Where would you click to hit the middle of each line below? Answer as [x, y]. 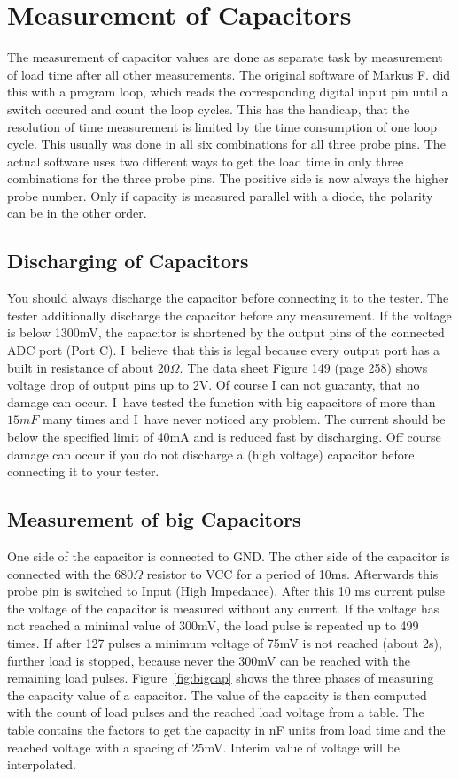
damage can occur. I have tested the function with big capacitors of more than [222, 401]
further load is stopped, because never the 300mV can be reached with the [209, 660]
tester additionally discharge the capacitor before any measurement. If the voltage [229, 315]
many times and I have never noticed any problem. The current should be [244, 419]
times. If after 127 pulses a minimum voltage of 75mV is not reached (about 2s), [225, 642]
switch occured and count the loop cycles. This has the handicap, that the [209, 108]
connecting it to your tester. [83, 471]
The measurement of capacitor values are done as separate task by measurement [225, 57]
